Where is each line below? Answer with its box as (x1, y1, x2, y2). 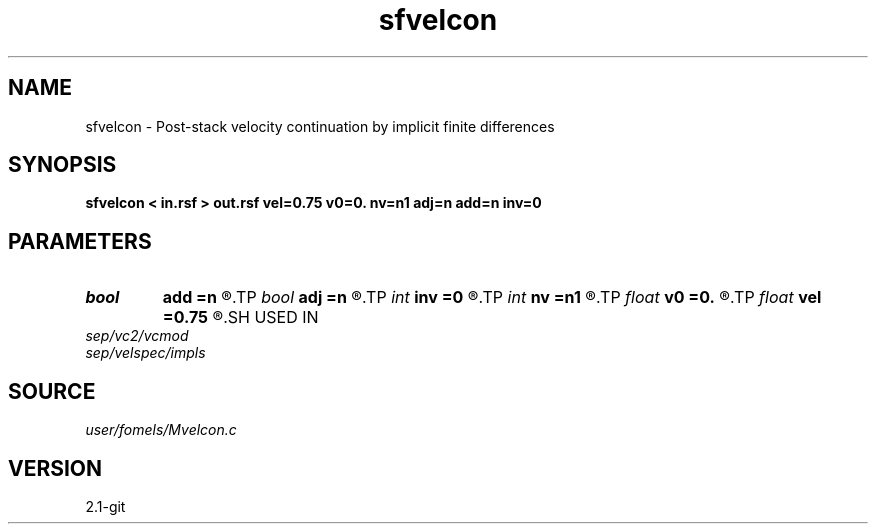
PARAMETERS (8, 228, 152, 254)
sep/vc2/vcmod (85, 327, 189, 345)
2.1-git (85, 497, 126, 515)
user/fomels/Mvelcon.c (85, 421, 237, 439)
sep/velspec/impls (85, 344, 206, 362)
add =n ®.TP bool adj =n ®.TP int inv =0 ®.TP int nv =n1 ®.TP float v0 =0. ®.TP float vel (162, 287, 822, 308)
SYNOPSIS (8, 152, 117, 178)
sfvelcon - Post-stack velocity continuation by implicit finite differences (85, 117, 555, 135)
